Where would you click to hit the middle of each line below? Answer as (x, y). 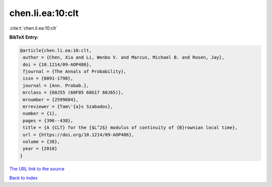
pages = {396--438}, (48, 121)
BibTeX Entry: (24, 37)
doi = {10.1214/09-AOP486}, (57, 64)
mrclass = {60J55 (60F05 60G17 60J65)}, (73, 92)
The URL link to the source (37, 168)
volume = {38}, (42, 142)
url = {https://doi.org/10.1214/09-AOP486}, (79, 135)
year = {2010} (40, 149)
